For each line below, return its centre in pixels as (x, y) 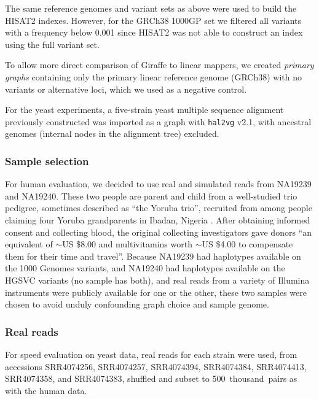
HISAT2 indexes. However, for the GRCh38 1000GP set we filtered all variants (153, 20)
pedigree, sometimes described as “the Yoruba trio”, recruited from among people (159, 208)
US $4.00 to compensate (247, 244)
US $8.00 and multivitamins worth (127, 244)
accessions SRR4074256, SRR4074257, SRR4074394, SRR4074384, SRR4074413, (156, 366)
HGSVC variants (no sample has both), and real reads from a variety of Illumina (157, 280)
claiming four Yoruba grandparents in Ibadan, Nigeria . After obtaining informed (158, 220)
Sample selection (47, 161)
